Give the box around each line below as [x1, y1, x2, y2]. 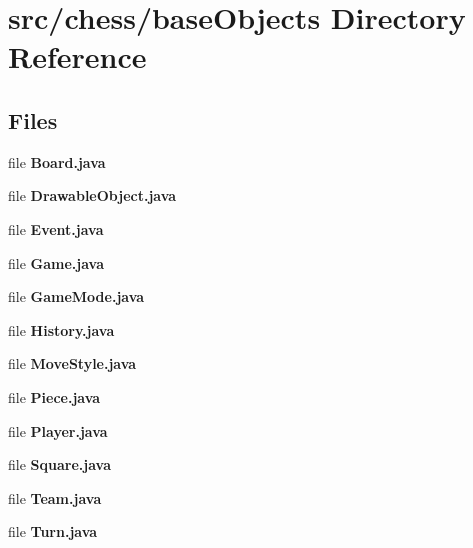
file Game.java [8, 252, 105, 273]
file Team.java [8, 487, 102, 508]
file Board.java [8, 151, 106, 172]
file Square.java [8, 454, 111, 475]
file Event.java [8, 218, 104, 239]
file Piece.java [8, 386, 101, 407]
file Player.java [8, 420, 108, 441]
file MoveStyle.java [8, 353, 137, 374]
